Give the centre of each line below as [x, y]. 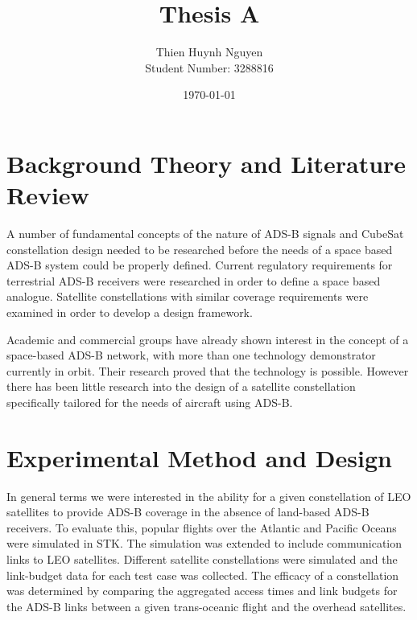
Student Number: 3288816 [209, 67]
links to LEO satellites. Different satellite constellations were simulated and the [202, 559]
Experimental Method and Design [199, 457]
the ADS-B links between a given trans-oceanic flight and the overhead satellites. [206, 606]
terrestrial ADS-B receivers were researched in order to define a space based [194, 280]
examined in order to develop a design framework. [130, 312]
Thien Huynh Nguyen [209, 52]
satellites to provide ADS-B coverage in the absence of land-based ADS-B [188, 512]
